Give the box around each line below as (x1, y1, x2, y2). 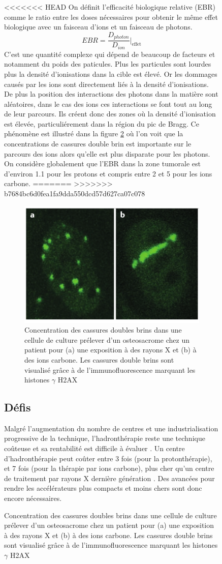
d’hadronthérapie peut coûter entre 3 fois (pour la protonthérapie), (4, 453, 212, 463)
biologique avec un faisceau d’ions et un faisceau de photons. (4, 21, 193, 32)
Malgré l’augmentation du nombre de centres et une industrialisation (4, 423, 218, 433)
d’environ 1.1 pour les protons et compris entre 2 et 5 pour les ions (4, 168, 212, 179)
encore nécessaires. (4, 493, 62, 503)
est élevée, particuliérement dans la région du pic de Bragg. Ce (4, 118, 199, 129)
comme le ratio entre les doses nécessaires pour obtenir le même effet (4, 11, 218, 22)
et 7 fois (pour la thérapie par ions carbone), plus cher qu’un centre (4, 463, 214, 473)
